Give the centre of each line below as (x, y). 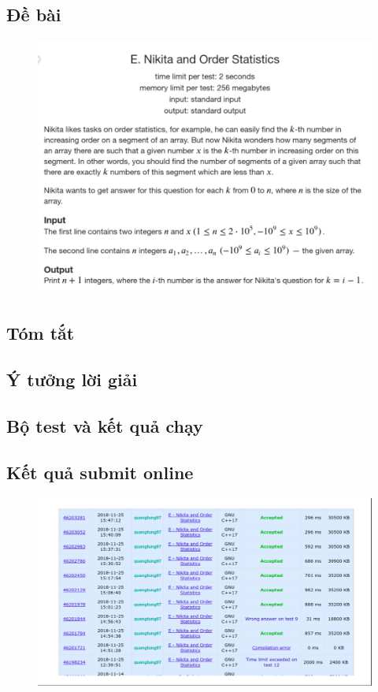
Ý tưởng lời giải (72, 379)
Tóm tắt (41, 333)
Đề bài (34, 15)
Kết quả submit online (100, 472)
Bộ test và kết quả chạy (105, 425)
